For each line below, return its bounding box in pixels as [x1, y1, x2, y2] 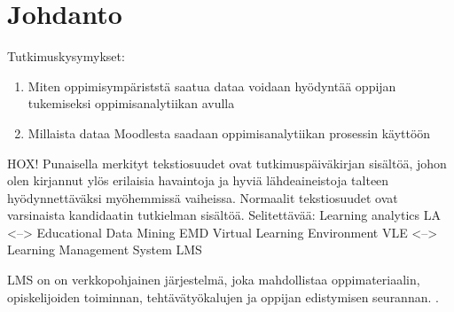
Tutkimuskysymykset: [7, 47, 125, 66]
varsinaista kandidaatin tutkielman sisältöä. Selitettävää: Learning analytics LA [7, 206, 441, 224]
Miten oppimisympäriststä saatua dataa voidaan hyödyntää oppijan [27, 76, 396, 95]
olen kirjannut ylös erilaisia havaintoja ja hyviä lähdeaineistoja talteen [7, 171, 389, 190]
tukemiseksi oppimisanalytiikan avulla [27, 94, 235, 113]
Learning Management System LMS [7, 240, 202, 259]
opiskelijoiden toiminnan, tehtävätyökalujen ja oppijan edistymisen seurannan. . [7, 287, 439, 306]
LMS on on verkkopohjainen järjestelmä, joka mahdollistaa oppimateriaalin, [7, 270, 420, 289]
